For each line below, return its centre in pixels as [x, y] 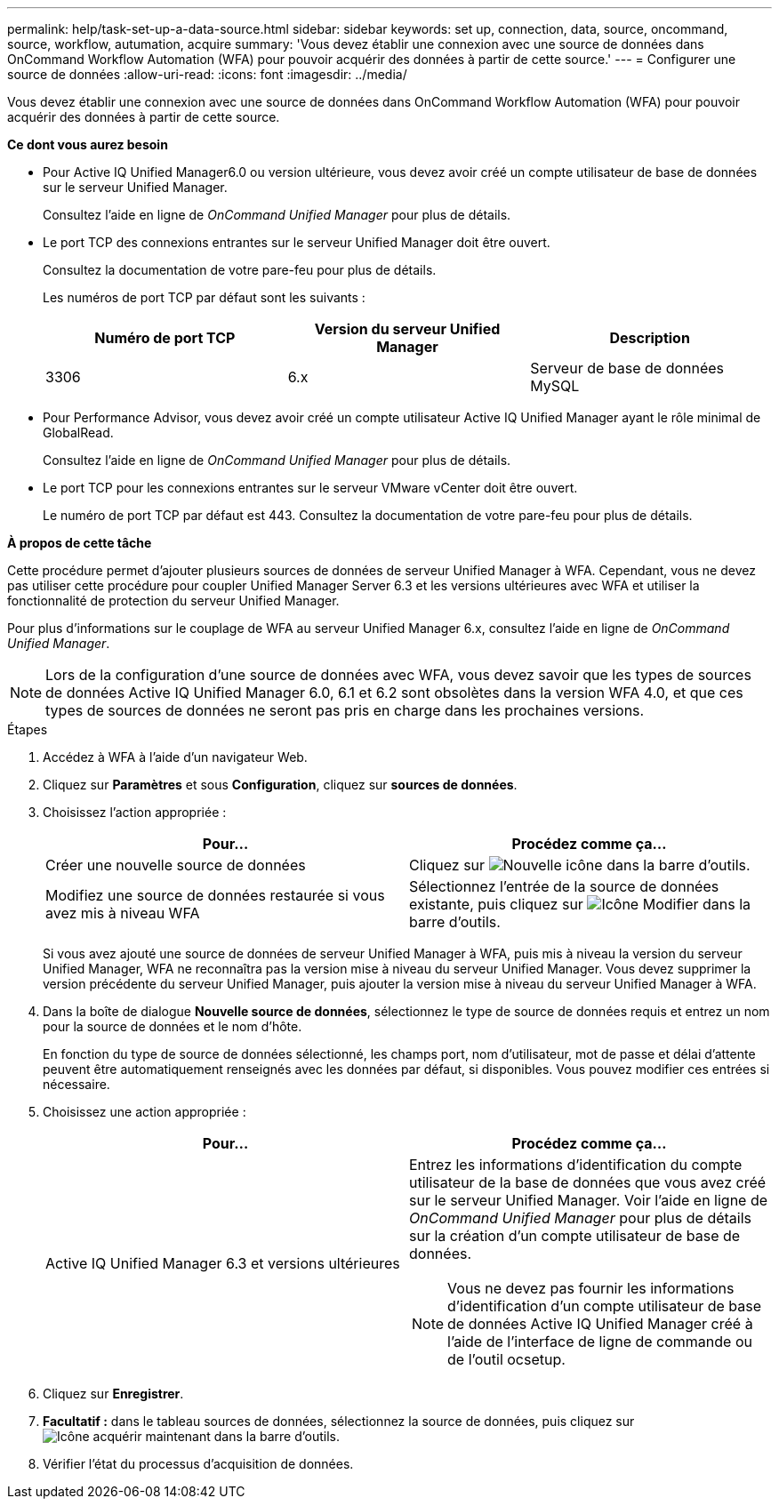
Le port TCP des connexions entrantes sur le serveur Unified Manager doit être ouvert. [297, 242]
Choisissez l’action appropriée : [135, 812]
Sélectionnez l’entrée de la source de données [564, 886]
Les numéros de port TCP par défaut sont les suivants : [204, 297]
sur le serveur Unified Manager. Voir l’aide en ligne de [589, 1200]
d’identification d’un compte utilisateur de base [605, 1306]
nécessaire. [76, 1084]
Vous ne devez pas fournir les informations [591, 1288]
